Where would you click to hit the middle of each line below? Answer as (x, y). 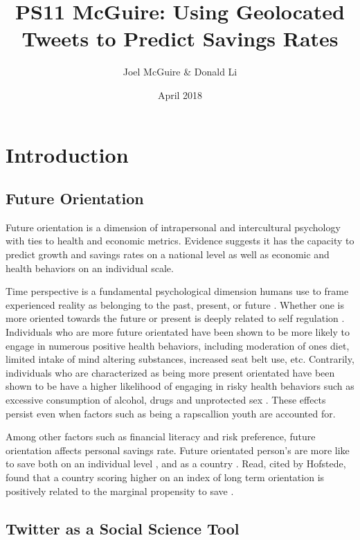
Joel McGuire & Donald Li (180, 72)
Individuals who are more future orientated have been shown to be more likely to (178, 332)
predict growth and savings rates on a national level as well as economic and (168, 254)
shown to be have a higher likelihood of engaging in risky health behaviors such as (180, 386)
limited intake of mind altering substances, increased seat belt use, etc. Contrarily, (180, 359)
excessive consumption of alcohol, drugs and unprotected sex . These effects (166, 400)
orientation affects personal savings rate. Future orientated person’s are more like (178, 450)
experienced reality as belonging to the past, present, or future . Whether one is (175, 304)
